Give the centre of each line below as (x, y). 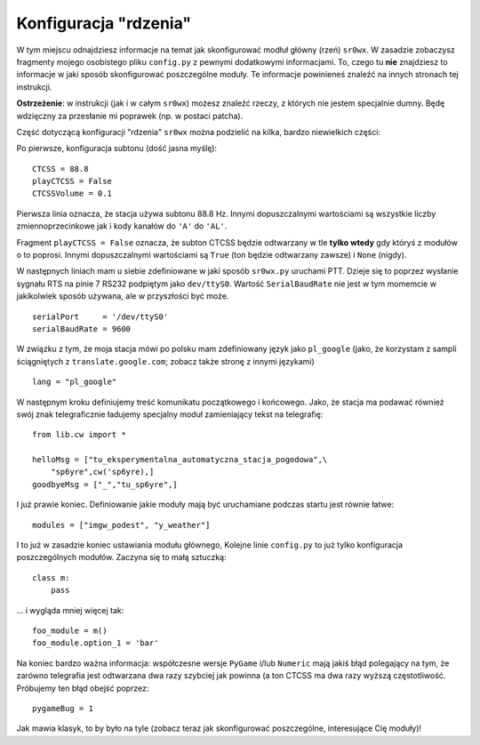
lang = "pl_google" (75, 382)
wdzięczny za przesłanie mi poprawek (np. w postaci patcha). (130, 116)
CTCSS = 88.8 (60, 168)
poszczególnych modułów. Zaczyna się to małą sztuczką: (121, 557)
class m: (51, 577)
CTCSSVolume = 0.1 (72, 194)
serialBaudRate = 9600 (82, 328)
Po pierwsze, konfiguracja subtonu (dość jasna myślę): (117, 148)
